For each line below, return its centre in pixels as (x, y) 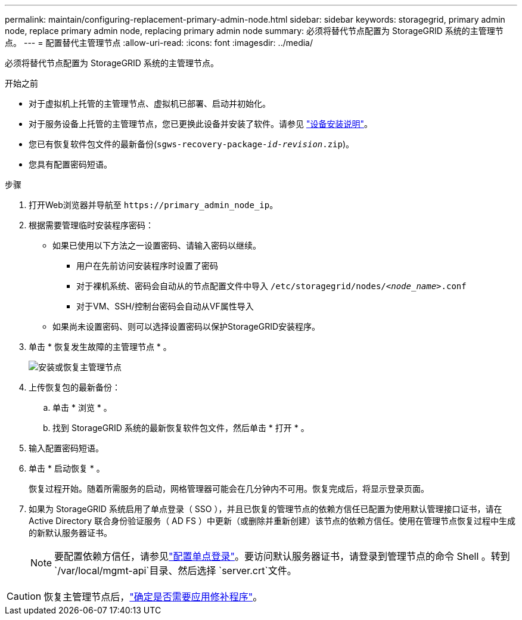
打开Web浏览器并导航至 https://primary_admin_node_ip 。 (153, 205)
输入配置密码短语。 (66, 448)
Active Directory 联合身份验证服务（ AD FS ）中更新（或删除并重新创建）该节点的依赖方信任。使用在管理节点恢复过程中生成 (272, 521)
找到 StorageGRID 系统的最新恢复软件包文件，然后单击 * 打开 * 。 (181, 428)
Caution (24, 596)
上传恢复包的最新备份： (74, 387)
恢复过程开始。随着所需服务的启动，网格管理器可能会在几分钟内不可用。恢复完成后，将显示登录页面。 (229, 489)
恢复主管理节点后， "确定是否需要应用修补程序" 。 (153, 597)
